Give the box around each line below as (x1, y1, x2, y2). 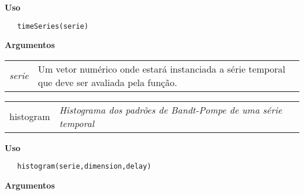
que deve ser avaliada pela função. (37, 75, 177, 89)
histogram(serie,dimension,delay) (17, 162, 151, 171)
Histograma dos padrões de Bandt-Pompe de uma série (59, 102, 282, 117)
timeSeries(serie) (17, 22, 89, 30)
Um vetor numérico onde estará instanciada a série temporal (37, 61, 286, 76)
